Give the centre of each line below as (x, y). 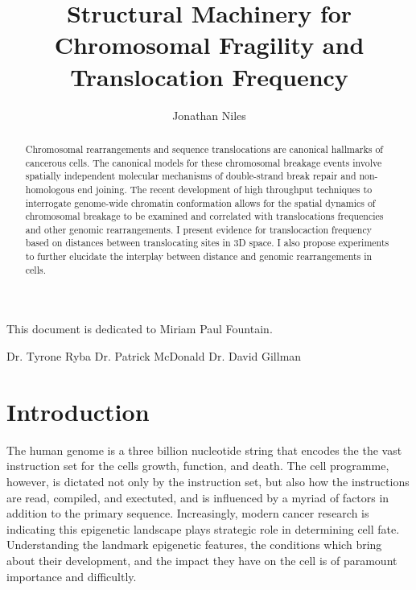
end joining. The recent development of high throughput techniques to (225, 189)
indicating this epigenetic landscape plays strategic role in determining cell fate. (203, 528)
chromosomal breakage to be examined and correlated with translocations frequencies (204, 216)
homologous (50, 189)
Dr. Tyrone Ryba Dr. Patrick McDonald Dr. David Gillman (154, 356)
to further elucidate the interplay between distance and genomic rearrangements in (199, 256)
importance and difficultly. (72, 576)
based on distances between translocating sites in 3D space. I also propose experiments (207, 243)
